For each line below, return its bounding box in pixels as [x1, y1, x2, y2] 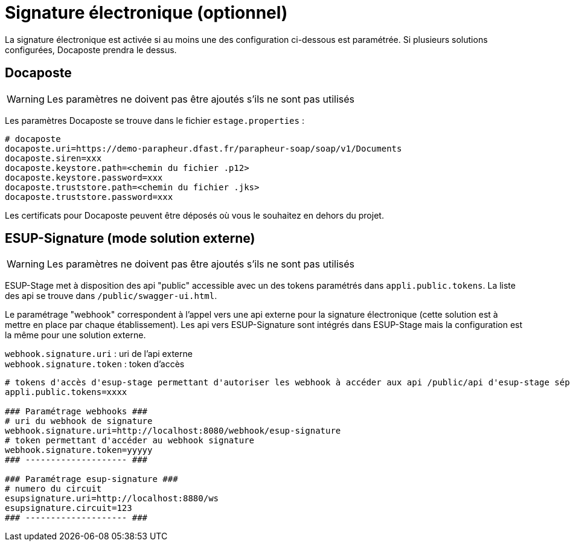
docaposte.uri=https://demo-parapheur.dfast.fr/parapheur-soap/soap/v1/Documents [5, 143, 402, 153]
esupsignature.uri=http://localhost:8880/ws [5, 493, 219, 504]
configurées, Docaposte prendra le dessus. [5, 44, 177, 55]
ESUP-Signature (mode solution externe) [5, 231, 255, 246]
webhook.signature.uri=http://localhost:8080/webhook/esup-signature [5, 426, 341, 436]
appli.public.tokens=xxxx [5, 387, 127, 397]
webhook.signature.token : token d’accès [5, 359, 185, 370]
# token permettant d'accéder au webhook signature [5, 435, 255, 446]
